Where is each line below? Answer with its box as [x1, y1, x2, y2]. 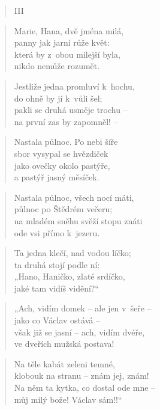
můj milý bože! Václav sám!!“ [14, 393, 122, 405]
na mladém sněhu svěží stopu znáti [14, 214, 143, 227]
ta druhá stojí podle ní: [14, 258, 100, 271]
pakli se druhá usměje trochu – [14, 103, 128, 116]
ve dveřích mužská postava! [14, 337, 114, 350]
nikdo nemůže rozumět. [14, 60, 100, 72]
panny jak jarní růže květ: [14, 36, 110, 49]
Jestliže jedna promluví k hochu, [14, 79, 135, 92]
